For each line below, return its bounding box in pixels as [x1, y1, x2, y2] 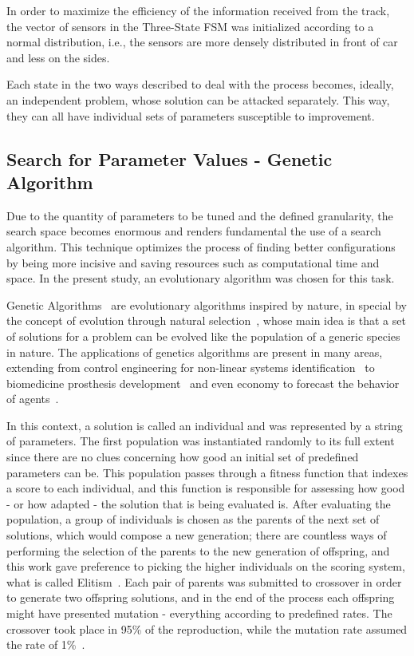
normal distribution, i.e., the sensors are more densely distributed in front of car [6, 34, 398, 50]
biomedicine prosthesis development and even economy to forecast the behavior [6, 374, 400, 391]
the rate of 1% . [6, 636, 85, 653]
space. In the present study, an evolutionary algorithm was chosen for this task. [6, 270, 395, 287]
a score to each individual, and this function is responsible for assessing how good [6, 480, 405, 496]
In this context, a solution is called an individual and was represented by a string [6, 417, 403, 433]
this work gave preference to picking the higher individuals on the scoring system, [6, 558, 405, 575]
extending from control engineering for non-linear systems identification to [6, 359, 375, 376]
